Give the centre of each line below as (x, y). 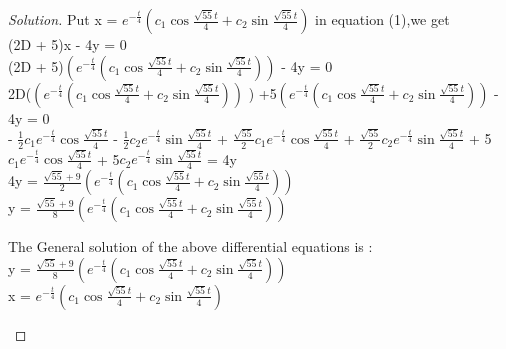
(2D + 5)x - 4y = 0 (67, 44)
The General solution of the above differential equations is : (190, 246)
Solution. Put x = (63, 19)
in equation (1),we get (382, 19)
